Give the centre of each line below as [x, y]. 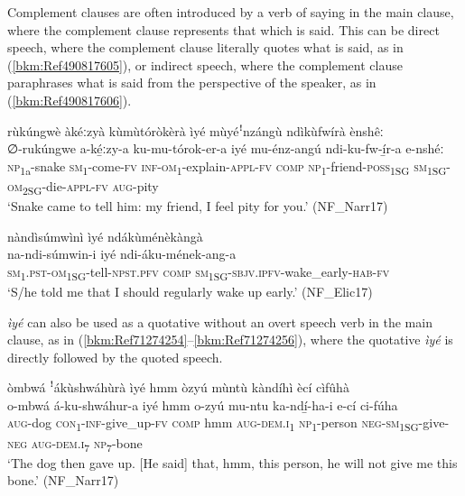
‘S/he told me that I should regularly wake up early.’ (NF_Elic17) [190, 291]
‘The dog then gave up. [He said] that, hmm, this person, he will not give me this [232, 462]
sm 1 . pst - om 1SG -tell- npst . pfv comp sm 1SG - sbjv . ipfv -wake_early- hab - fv [199, 272]
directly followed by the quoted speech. [115, 357]
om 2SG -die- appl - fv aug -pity [83, 187]
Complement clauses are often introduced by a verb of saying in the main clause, [231, 12]
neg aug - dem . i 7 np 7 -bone [75, 444]
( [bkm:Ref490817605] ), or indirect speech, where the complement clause [205, 64]
